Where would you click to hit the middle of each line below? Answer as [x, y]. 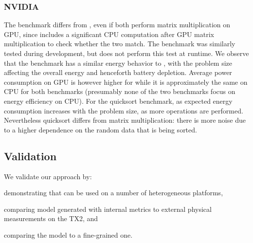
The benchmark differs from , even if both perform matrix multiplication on [117, 25]
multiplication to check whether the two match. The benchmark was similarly [120, 44]
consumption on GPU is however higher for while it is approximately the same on [126, 82]
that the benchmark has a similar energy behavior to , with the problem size [118, 63]
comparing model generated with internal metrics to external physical [108, 209]
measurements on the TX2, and [51, 218]
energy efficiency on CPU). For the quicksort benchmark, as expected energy [118, 101]
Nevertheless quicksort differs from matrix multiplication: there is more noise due [125, 120]
